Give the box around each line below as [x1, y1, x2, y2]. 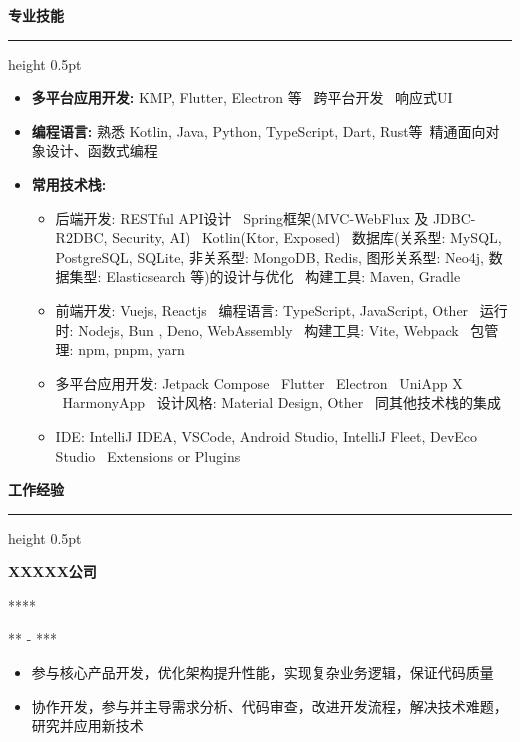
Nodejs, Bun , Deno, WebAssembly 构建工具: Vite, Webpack [78, 319, 459, 340]
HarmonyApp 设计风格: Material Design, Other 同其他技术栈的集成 [62, 392, 501, 413]
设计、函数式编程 [45, 140, 158, 161]
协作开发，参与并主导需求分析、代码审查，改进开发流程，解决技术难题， [31, 695, 508, 716]
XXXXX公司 [8, 561, 97, 582]
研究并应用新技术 [31, 715, 144, 736]
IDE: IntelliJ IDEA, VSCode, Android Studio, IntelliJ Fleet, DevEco [55, 425, 478, 446]
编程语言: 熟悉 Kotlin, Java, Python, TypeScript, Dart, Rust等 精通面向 [31, 120, 486, 141]
